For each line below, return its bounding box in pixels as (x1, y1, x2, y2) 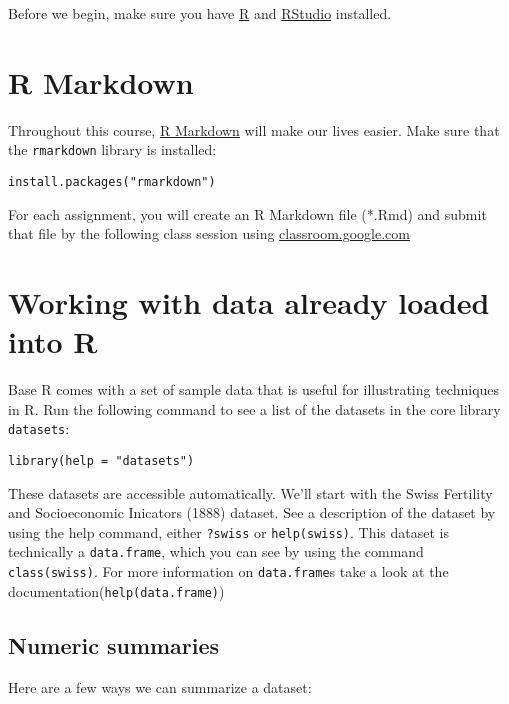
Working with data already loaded (8, 282, 490, 322)
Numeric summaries (8, 629, 220, 660)
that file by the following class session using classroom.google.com (8, 223, 410, 244)
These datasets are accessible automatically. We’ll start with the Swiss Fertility (8, 482, 493, 503)
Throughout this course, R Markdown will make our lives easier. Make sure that (8, 119, 500, 140)
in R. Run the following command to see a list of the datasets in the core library (8, 398, 501, 419)
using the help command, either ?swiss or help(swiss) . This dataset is (8, 521, 449, 542)
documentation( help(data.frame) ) (8, 580, 225, 601)
